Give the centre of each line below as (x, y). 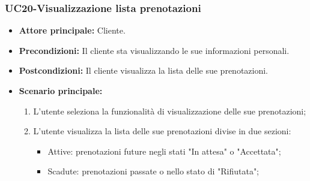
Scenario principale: (61, 90)
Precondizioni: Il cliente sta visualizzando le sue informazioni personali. (154, 50)
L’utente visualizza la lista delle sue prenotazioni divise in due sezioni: (162, 131)
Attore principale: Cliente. (72, 30)
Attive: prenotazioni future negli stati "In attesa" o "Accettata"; (164, 151)
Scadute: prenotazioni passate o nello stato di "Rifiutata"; (153, 171)
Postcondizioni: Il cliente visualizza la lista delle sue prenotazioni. (143, 70)
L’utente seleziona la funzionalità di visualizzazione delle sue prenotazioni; (170, 111)
